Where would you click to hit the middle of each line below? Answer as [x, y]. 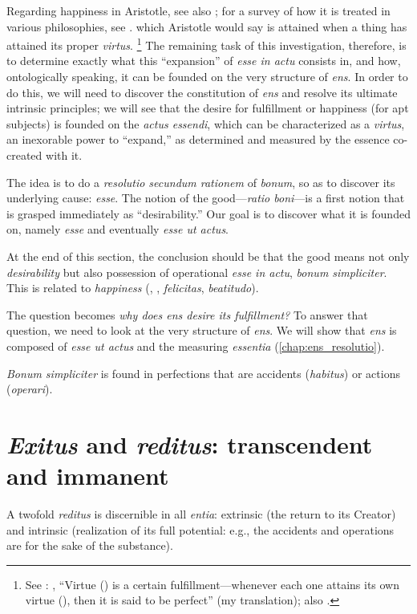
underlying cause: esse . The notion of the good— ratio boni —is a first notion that [206, 198]
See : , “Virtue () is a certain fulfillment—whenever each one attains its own [213, 584]
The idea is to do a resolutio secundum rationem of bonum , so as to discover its [201, 182]
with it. [64, 155]
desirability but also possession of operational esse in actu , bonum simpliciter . [197, 272]
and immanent [88, 476]
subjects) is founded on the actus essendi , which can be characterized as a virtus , [206, 123]
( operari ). [30, 389]
